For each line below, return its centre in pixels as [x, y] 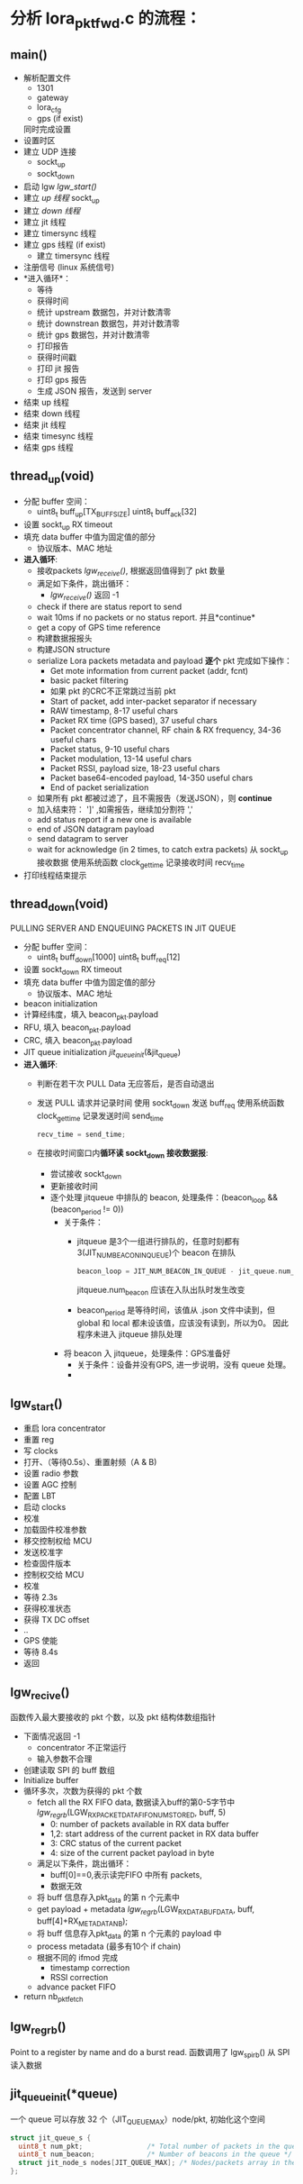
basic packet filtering [89, 680]
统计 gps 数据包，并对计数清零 [94, 334]
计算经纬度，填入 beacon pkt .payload [91, 1015]
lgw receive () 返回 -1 [85, 596]
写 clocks [40, 1451]
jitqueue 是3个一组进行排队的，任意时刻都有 [159, 1241]
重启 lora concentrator [64, 1428]
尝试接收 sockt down [86, 1174]
